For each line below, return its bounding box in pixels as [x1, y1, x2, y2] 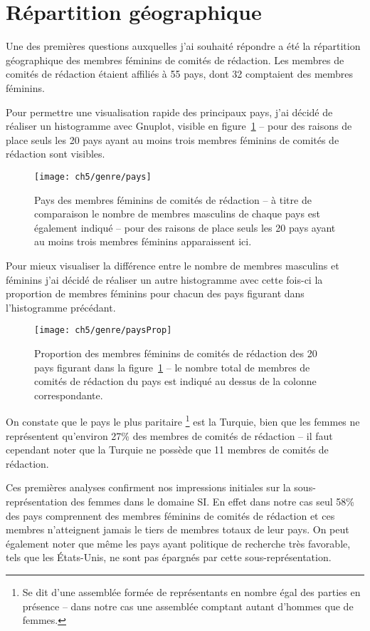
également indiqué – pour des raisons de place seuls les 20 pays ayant [34, 220, 336, 235]
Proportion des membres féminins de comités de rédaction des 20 [34, 345, 317, 360]
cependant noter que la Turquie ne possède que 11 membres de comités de [6, 442, 329, 457]
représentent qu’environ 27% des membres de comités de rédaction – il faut [6, 428, 333, 443]
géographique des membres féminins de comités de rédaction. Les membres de [6, 52, 344, 67]
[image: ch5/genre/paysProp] [34, 325, 172, 336]
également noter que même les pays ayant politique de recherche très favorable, [6, 535, 351, 550]
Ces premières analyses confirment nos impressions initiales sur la [6, 480, 291, 495]
